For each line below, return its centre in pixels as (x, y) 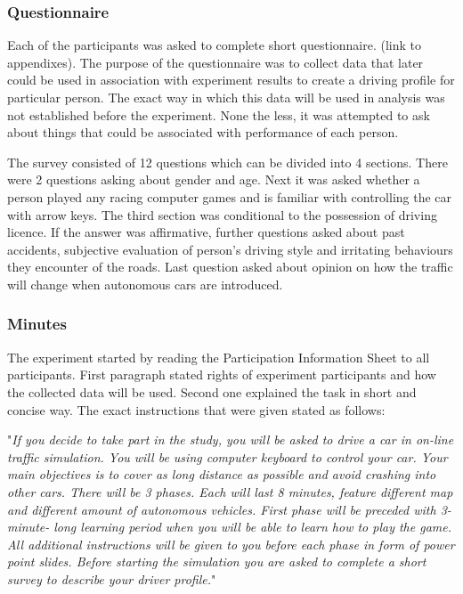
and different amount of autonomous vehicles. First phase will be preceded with (222, 509)
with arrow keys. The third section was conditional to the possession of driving (222, 214)
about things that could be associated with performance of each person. (203, 132)
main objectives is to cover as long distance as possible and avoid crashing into (222, 474)
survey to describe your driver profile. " (112, 578)
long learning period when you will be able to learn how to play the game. (253, 527)
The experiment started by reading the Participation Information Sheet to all (219, 357)
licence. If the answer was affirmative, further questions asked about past (206, 232)
